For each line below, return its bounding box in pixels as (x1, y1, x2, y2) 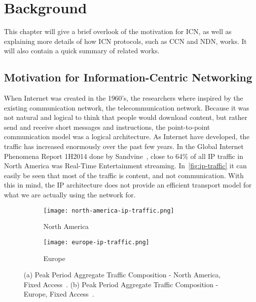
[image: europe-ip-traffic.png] (43, 238, 149, 246)
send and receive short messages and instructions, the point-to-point (4, 121, 210, 132)
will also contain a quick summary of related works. (4, 45, 160, 56)
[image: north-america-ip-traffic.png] (43, 207, 174, 214)
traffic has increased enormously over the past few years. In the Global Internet (4, 141, 244, 151)
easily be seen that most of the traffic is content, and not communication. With (4, 170, 244, 180)
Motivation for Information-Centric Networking (4, 70, 253, 85)
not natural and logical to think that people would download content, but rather (4, 112, 248, 122)
